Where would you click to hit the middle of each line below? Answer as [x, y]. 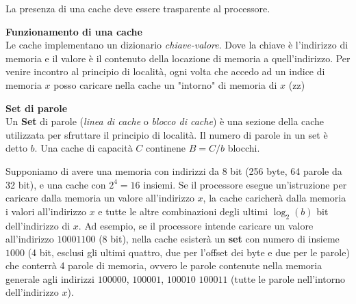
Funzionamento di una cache [74, 31]
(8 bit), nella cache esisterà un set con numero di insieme [219, 239]
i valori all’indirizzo [46, 211]
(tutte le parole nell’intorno [288, 278]
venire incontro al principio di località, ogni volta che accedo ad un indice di [165, 71]
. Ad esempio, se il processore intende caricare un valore [196, 225]
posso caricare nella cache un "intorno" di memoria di [165, 84]
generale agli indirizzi [50, 278]
